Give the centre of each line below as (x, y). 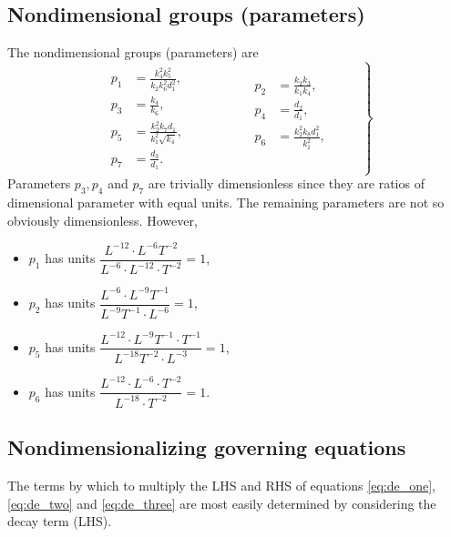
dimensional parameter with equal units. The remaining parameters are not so (226, 202)
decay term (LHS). (60, 521)
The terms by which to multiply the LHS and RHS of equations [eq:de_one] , (222, 486)
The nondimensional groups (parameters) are (133, 52)
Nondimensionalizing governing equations (207, 447)
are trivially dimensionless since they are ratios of (286, 183)
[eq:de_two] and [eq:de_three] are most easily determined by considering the (222, 503)
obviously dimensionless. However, (102, 220)
